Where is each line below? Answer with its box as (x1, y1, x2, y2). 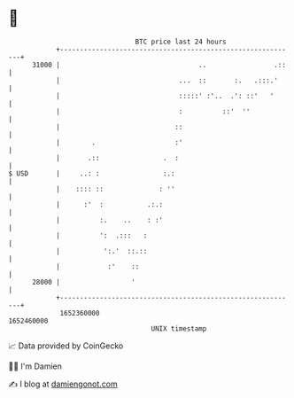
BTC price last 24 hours (135, 37, 227, 46)
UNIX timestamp (151, 324, 207, 333)
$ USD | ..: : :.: (8, 168, 175, 178)
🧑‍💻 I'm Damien (8, 361, 63, 371)
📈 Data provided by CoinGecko (8, 340, 124, 351)
